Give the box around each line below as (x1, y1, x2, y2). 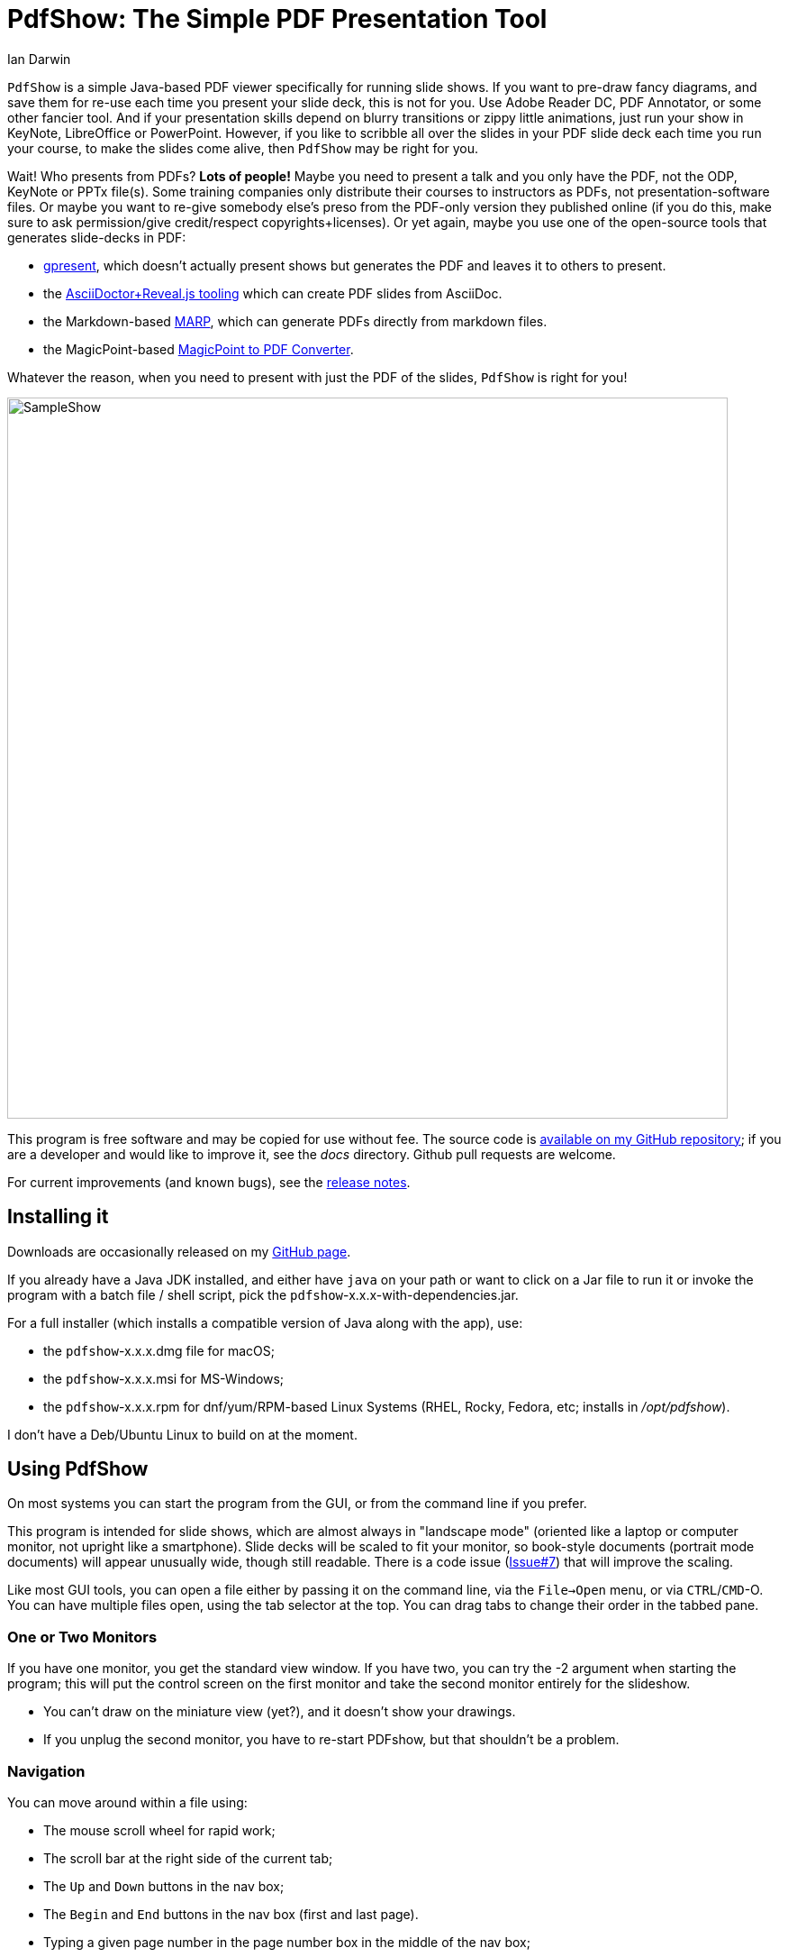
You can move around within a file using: (7, 1794, 248, 1810)
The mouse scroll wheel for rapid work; (43, 1822, 276, 1838)
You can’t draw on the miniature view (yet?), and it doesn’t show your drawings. (43, 1704, 516, 1720)
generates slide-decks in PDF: (7, 229, 186, 245)
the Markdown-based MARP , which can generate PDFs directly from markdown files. (43, 313, 548, 329)
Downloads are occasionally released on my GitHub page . (7, 1243, 351, 1259)
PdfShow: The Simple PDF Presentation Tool (7, 4, 548, 34)
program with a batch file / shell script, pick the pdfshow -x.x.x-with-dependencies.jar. (7, 1286, 519, 1303)
